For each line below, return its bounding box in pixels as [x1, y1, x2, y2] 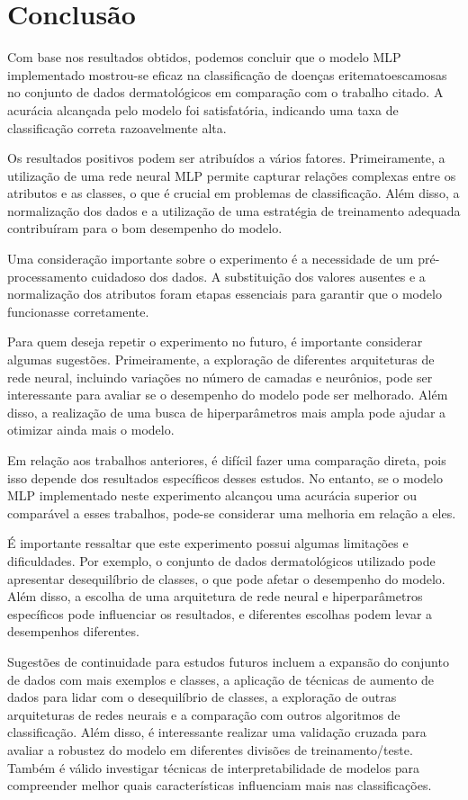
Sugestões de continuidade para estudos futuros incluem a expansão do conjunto [7, 652, 449, 670]
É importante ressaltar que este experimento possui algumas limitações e [7, 534, 409, 553]
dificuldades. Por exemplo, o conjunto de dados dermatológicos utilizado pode [7, 551, 436, 570]
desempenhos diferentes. [7, 622, 139, 641]
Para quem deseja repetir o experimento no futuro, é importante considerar [7, 332, 423, 351]
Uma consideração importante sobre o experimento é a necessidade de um [7, 249, 414, 268]
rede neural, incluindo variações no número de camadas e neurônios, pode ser [7, 367, 433, 386]
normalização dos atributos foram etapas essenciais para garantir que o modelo [7, 284, 442, 303]
